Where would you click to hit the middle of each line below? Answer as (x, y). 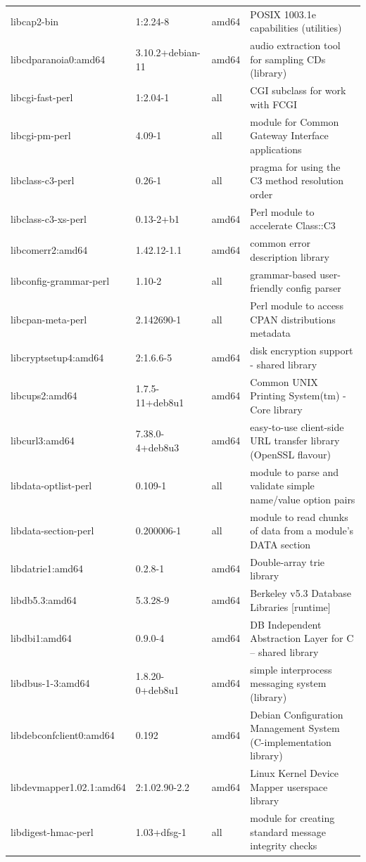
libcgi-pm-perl (41, 135)
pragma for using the (295, 166)
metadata (270, 333)
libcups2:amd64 (44, 395)
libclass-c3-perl (43, 180)
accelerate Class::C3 (293, 225)
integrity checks (284, 845)
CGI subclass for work (298, 90)
